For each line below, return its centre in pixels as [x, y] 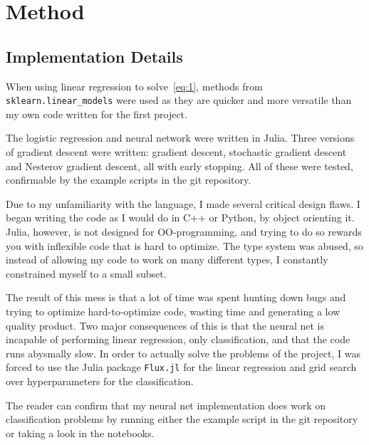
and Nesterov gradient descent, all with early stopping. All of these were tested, [180, 166]
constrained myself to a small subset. [86, 273]
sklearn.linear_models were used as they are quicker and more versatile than [179, 100]
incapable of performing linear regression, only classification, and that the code [178, 339]
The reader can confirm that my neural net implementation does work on [166, 405]
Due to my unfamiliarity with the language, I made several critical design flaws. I [183, 203]
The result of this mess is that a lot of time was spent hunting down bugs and [176, 297]
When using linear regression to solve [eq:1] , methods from [134, 86]
